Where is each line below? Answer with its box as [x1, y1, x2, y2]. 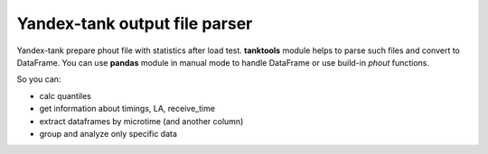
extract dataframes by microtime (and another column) [39, 115, 244, 126]
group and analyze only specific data [39, 128, 178, 139]
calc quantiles [39, 90, 92, 101]
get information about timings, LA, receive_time [39, 104, 216, 114]
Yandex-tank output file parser [16, 14, 253, 33]
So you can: [16, 74, 61, 85]
